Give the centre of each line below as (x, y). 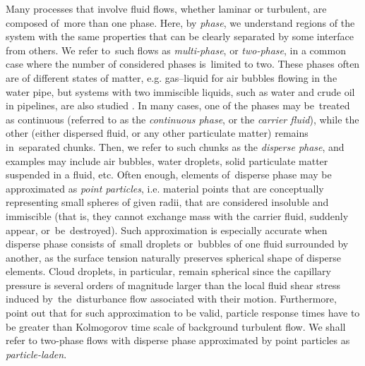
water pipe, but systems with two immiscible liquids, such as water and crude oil (180, 91)
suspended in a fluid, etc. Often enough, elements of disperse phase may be (169, 175)
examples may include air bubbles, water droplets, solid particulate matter (167, 160)
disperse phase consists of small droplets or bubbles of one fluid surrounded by (177, 244)
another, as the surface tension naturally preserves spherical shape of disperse (174, 257)
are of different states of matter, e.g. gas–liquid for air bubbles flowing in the (172, 77)
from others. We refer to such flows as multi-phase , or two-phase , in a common (176, 50)
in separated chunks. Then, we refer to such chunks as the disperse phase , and (175, 146)
